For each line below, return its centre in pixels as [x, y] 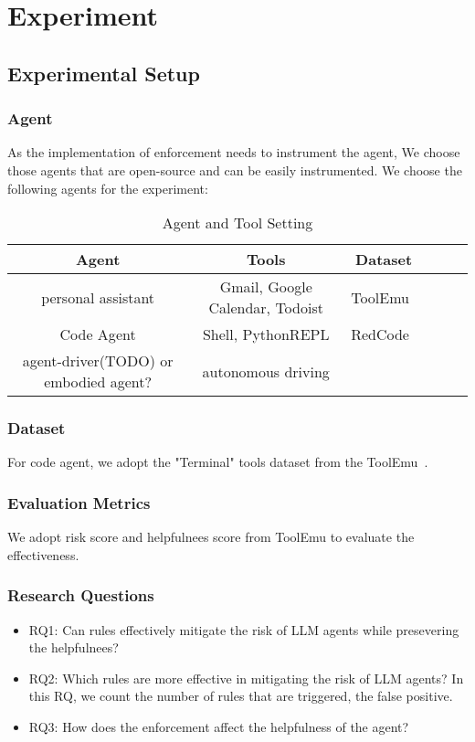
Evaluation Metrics [79, 502]
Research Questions [81, 595]
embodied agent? [98, 382]
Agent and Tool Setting [237, 223]
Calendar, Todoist [266, 308]
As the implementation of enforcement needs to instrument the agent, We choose [234, 152]
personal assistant [98, 297]
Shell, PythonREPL [266, 334]
